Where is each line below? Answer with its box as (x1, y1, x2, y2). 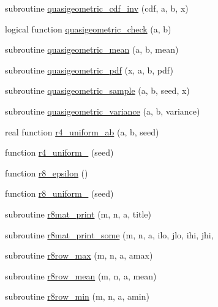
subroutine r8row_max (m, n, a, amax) (5, 249, 153, 262)
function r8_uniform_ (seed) (5, 187, 114, 200)
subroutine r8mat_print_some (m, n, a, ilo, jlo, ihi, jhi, (5, 228, 214, 241)
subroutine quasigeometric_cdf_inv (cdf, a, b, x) (5, 2, 189, 14)
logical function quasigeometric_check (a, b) (5, 22, 171, 35)
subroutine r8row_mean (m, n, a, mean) (5, 269, 157, 282)
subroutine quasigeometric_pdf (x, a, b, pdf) (5, 63, 173, 76)
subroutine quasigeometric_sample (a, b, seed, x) (5, 84, 190, 97)
